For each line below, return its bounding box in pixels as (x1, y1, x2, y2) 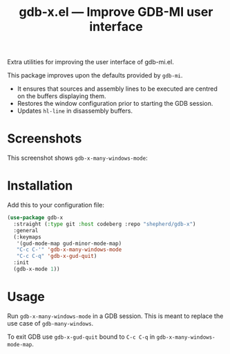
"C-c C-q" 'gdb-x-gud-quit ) (16, 253, 97, 260)
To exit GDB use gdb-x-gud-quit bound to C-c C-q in (7, 333, 155, 341)
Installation (7, 178, 73, 194)
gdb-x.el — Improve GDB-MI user (19, 4, 213, 20)
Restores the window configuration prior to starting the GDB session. (17, 100, 213, 108)
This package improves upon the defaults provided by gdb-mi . (7, 71, 183, 80)
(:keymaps (13, 233, 41, 241)
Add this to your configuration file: (7, 201, 105, 209)
